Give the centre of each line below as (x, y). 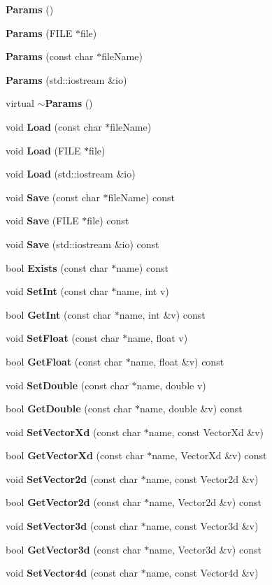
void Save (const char (53, 197)
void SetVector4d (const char (72, 573)
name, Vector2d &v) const (205, 502)
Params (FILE (39, 32)
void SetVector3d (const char (72, 526)
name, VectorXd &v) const (209, 455)
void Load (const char (54, 126)
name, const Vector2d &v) (202, 478)
